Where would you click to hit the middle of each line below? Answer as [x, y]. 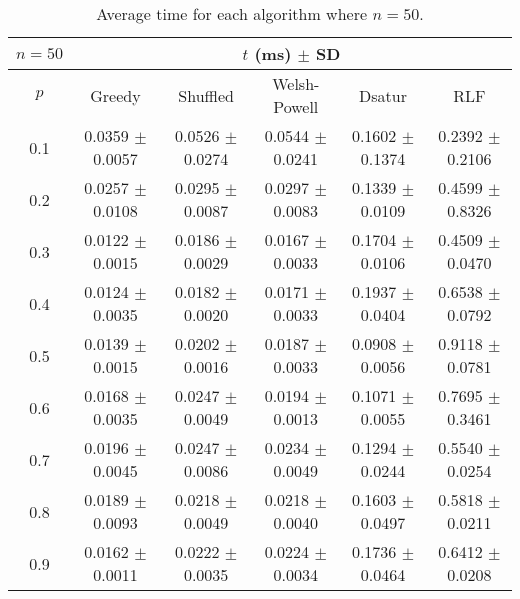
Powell [296, 106]
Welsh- [296, 83]
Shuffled [206, 95]
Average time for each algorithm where [232, 13]
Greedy [115, 95]
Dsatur [383, 95]
